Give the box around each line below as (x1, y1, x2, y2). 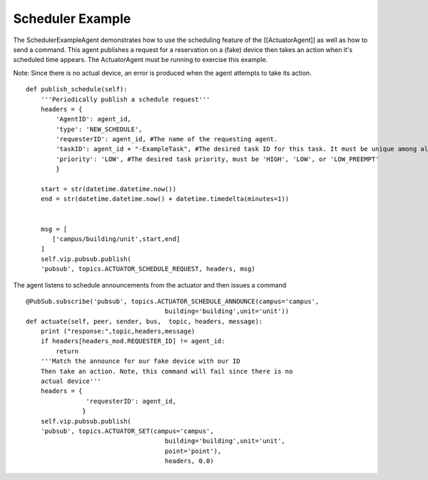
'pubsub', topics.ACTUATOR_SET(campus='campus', (40, 427, 214, 435)
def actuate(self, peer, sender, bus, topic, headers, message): (26, 317, 263, 325)
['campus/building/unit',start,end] (52, 235, 180, 242)
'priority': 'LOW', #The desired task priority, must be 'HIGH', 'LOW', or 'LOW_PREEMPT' (56, 155, 379, 163)
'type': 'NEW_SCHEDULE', (56, 125, 143, 133)
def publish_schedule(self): (26, 86, 128, 93)
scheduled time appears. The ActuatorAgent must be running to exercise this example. (13, 56, 268, 64)
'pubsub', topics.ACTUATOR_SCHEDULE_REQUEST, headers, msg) (40, 265, 256, 273)
